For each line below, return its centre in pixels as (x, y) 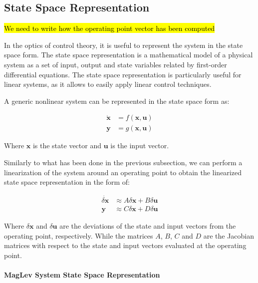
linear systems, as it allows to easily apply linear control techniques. (108, 84)
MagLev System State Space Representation (82, 275)
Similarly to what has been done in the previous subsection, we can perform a (123, 162)
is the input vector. (140, 145)
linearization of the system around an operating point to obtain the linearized (123, 172)
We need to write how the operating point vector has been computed (110, 28)
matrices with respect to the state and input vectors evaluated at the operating (125, 245)
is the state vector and (67, 145)
